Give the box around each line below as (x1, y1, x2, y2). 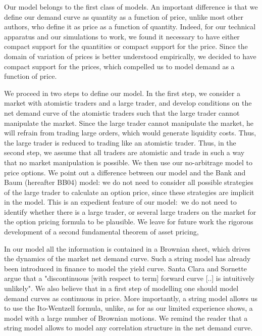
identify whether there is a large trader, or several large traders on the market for (4, 206, 256, 217)
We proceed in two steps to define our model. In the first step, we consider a (4, 87, 240, 98)
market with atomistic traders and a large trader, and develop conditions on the (4, 98, 252, 108)
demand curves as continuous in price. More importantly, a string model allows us (4, 293, 257, 303)
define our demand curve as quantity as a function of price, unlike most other (4, 11, 244, 22)
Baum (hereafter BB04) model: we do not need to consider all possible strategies (4, 177, 253, 187)
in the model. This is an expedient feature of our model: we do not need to (4, 197, 237, 207)
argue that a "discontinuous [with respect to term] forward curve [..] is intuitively (4, 273, 255, 283)
